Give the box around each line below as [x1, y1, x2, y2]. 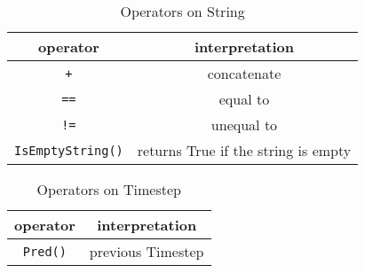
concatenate [207, 63, 282, 83]
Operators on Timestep [36, 179, 181, 199]
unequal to [210, 114, 278, 135]
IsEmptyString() [14, 143, 123, 158]
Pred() [22, 244, 67, 259]
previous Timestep [89, 241, 204, 261]
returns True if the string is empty [137, 140, 352, 160]
